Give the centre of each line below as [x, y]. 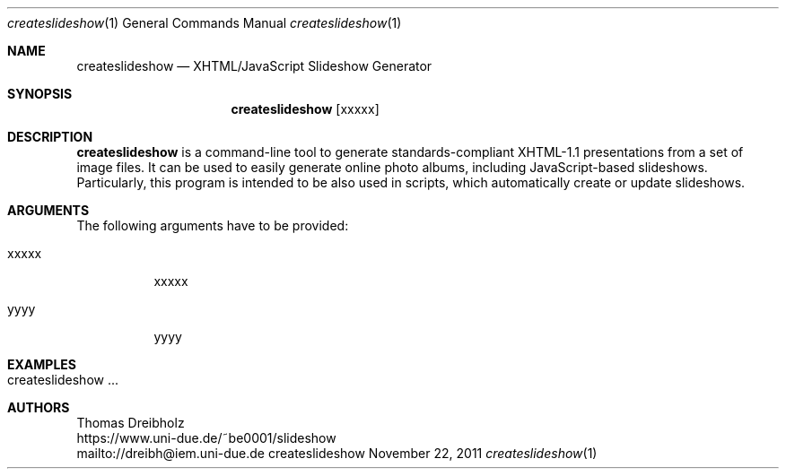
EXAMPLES [42, 364]
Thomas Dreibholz [131, 423]
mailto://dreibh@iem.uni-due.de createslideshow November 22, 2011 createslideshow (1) [337, 453]
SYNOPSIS [40, 94]
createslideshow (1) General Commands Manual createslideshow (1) [205, 23]
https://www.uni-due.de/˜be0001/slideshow [206, 438]
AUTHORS [39, 407]
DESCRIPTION [50, 137]
